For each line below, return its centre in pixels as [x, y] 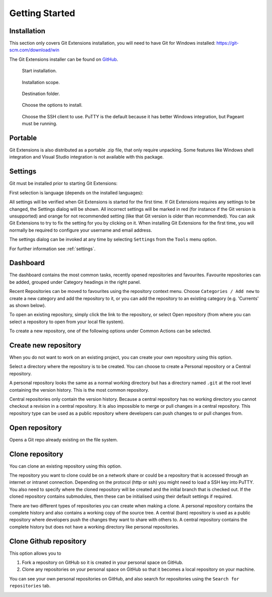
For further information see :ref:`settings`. [52, 249]
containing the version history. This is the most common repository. [79, 390]
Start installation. [40, 71]
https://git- [227, 43]
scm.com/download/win [35, 50]
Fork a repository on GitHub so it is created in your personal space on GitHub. [103, 563]
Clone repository [36, 454]
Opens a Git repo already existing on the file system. [64, 439]
